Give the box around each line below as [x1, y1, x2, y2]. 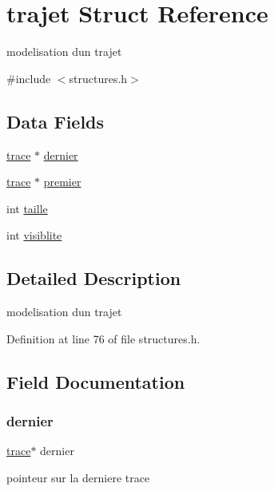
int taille [6, 200, 48, 216]
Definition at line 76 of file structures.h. [6, 330, 201, 346]
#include [6, 69, 51, 86]
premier [43, 173, 81, 190]
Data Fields [6, 109, 105, 133]
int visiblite [6, 227, 62, 244]
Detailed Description [6, 266, 181, 291]
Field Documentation [6, 369, 185, 394]
